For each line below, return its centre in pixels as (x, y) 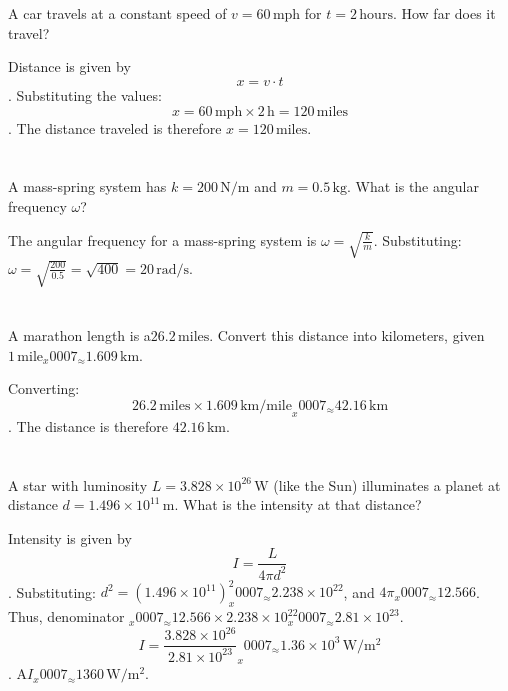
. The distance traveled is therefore (115, 127)
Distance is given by (69, 66)
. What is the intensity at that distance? (298, 504)
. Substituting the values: (85, 94)
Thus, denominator (66, 616)
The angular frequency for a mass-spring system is (162, 239)
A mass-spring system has (87, 186)
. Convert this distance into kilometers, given (347, 335)
